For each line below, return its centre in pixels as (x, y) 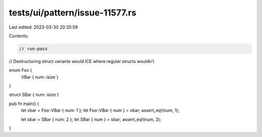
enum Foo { (21, 70)
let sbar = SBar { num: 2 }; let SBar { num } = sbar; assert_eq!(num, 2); (91, 119)
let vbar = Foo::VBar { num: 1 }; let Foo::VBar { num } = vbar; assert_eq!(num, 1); (100, 110)
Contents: (19, 36)
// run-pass (33, 49)
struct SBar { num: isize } (34, 95)
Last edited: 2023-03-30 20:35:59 (43, 27)
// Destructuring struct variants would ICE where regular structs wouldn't (82, 61)
